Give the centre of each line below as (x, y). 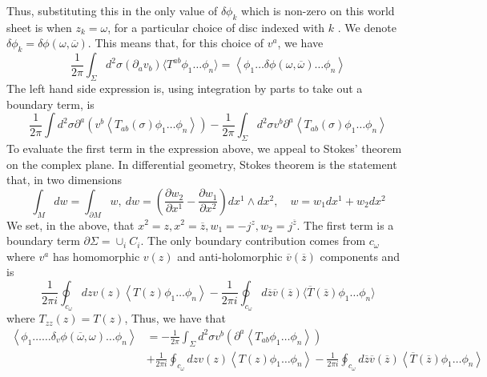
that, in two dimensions (64, 180)
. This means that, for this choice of (176, 43)
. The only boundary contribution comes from (253, 241)
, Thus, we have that (175, 318)
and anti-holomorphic (230, 256)
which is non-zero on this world (318, 10)
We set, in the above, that (70, 225)
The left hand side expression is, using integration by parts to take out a (185, 88)
